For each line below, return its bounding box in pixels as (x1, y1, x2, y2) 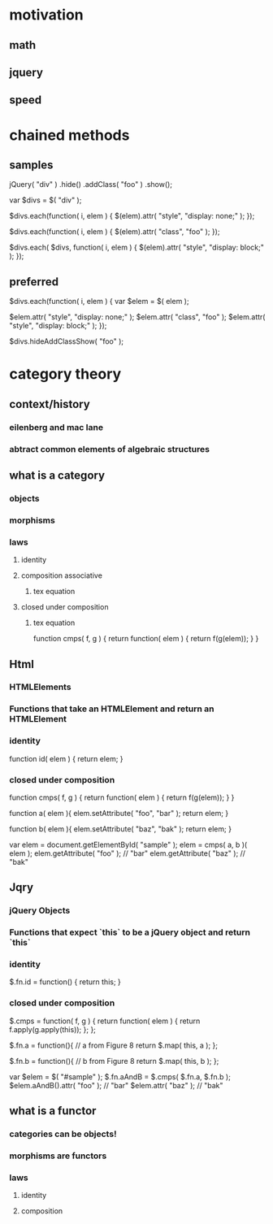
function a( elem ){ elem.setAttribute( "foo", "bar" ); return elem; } (9, 808, 229, 818)
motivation (9, 6, 84, 24)
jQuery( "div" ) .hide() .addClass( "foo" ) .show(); (9, 180, 173, 189)
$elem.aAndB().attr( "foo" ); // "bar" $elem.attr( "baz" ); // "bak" (9, 1080, 223, 1090)
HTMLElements (9, 681, 71, 692)
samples (9, 158, 54, 171)
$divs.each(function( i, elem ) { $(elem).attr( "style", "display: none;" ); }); (9, 211, 255, 221)
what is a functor (9, 1104, 97, 1118)
